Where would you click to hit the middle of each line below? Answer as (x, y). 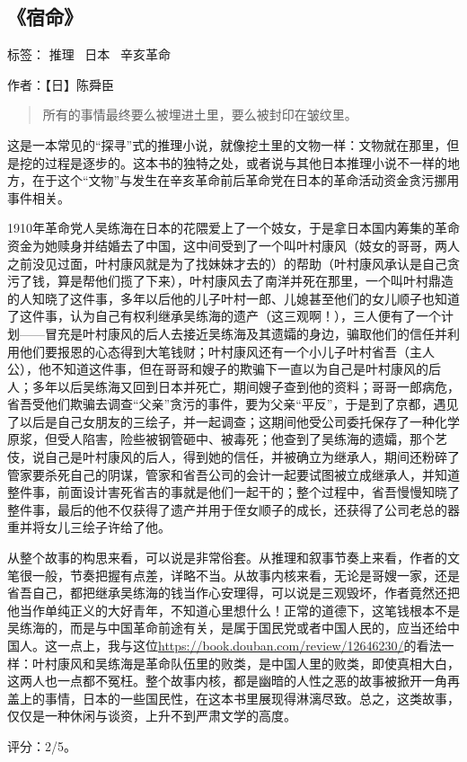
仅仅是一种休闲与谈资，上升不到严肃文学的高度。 (152, 716)
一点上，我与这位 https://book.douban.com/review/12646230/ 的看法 (249, 646)
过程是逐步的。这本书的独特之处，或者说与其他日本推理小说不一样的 (246, 162)
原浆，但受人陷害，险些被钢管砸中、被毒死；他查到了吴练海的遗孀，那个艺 (227, 439)
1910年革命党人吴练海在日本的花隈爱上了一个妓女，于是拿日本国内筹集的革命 (233, 228)
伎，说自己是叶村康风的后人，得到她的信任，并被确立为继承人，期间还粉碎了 (233, 457)
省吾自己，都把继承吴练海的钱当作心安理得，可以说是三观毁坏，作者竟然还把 (233, 593)
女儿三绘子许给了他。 (107, 527)
